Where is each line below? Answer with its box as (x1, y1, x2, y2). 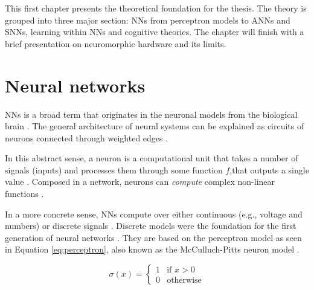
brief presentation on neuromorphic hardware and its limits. (5, 37, 226, 50)
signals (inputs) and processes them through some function (5, 163, 223, 176)
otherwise (167, 276, 202, 285)
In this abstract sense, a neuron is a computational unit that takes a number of (5, 152, 298, 164)
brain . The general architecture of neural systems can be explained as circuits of (5, 120, 304, 132)
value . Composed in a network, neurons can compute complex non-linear (5, 175, 275, 188)
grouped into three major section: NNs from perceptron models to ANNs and (5, 13, 290, 26)
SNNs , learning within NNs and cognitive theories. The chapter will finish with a (5, 25, 304, 38)
